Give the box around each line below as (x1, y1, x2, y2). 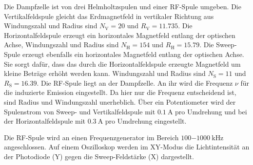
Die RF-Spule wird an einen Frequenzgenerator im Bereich (4, 132, 179, 142)
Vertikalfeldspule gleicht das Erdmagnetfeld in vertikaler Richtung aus (4, 11, 214, 21)
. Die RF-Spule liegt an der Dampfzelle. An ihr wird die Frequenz (37, 77, 233, 88)
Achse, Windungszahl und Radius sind (4, 39, 119, 50)
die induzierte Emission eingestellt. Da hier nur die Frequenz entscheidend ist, (4, 87, 236, 97)
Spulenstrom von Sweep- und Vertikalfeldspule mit (4, 106, 156, 116)
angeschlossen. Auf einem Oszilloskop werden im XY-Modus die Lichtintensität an (4, 142, 250, 152)
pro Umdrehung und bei (175, 106, 247, 116)
